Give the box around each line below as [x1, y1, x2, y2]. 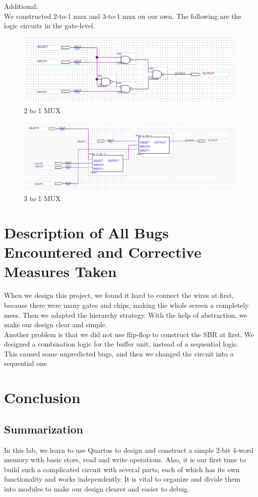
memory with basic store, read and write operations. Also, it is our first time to [4, 454, 246, 465]
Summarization [4, 421, 83, 436]
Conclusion [4, 387, 81, 408]
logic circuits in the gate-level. [4, 20, 95, 31]
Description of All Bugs [4, 222, 169, 243]
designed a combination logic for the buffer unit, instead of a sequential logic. [4, 339, 239, 349]
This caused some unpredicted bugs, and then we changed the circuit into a [4, 348, 234, 358]
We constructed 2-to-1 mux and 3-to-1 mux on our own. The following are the [4, 10, 242, 21]
